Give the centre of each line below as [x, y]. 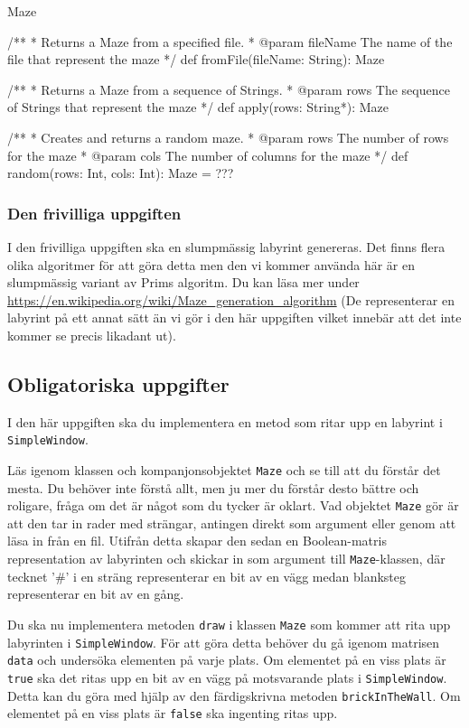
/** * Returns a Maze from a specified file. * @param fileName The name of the [230, 41]
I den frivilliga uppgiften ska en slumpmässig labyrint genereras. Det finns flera [226, 246]
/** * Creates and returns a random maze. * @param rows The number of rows [228, 137]
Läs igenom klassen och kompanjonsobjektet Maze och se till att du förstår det [224, 469]
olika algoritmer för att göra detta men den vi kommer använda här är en [211, 264]
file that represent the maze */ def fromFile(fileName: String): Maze [196, 59]
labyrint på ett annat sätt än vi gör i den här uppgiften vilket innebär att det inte [234, 317]
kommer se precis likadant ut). [92, 335]
